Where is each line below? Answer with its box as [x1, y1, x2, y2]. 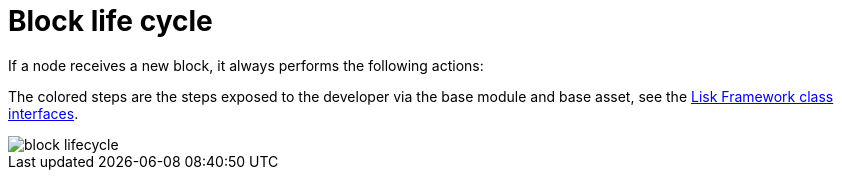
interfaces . [8, 104, 79, 122]
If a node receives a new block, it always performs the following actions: [8, 56, 484, 74]
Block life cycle [8, 4, 213, 38]
